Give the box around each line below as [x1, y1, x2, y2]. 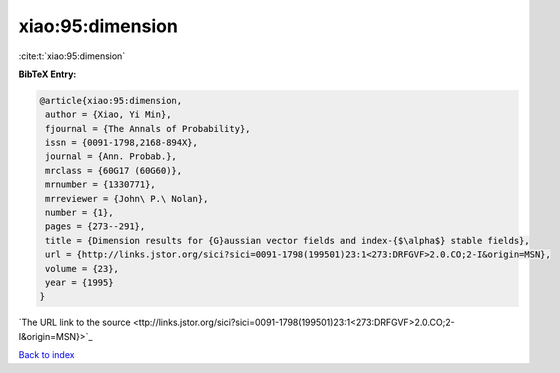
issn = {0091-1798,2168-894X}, [45, 137, 199, 149]
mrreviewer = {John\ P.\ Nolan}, [45, 193, 209, 204]
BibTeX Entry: [18, 68, 77, 80]
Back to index [18, 349, 75, 361]
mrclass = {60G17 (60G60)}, [45, 165, 183, 176]
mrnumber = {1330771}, [45, 179, 157, 190]
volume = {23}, [45, 263, 120, 274]
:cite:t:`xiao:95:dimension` [18, 50, 126, 62]
